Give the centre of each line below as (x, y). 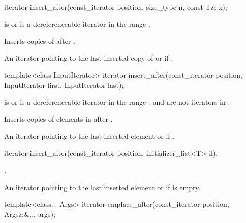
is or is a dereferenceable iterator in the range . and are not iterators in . (117, 102)
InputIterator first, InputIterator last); (64, 84)
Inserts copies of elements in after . (58, 119)
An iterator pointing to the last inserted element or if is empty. (102, 187)
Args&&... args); (30, 214)
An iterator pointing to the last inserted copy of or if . (89, 58)
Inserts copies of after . (40, 41)
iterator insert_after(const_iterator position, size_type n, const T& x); (116, 7)
